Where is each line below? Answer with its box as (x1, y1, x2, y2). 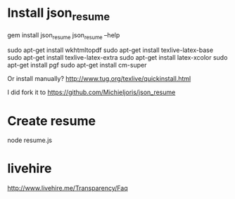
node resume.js (7, 136, 53, 145)
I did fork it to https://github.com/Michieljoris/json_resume (7, 88, 176, 96)
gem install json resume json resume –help (7, 30, 120, 41)
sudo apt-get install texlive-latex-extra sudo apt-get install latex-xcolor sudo (7, 53, 228, 62)
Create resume (7, 113, 96, 129)
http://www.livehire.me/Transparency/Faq (7, 184, 128, 193)
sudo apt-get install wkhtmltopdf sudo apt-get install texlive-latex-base (7, 46, 213, 54)
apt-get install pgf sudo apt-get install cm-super (7, 61, 147, 70)
